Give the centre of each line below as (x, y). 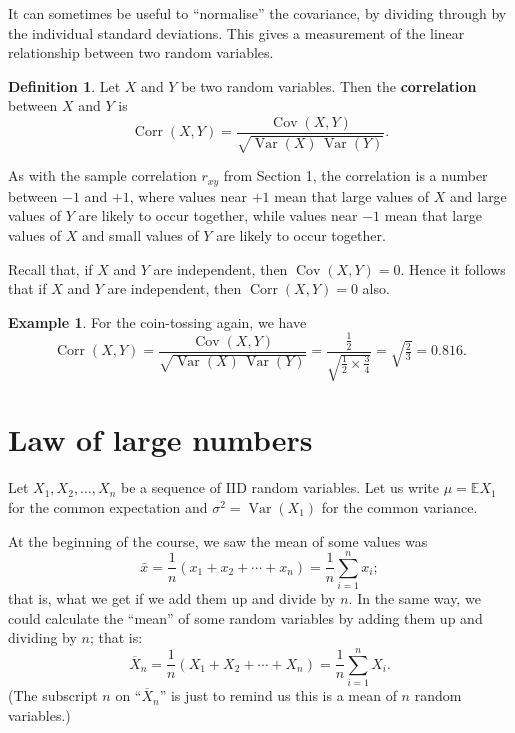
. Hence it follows (453, 268)
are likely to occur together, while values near (218, 215)
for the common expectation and (108, 506)
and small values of (140, 235)
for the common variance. (399, 506)
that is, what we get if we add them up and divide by (172, 598)
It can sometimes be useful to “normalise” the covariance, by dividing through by (257, 13)
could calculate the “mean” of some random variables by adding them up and (245, 617)
